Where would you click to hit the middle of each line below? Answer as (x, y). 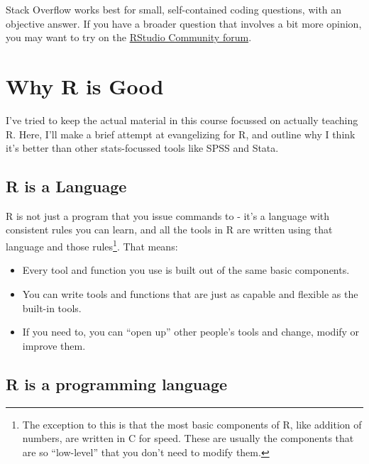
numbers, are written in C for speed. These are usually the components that (188, 438)
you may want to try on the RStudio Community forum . (129, 37)
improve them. (54, 345)
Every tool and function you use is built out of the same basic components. (186, 270)
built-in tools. (52, 308)
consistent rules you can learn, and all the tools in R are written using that (169, 230)
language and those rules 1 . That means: (92, 245)
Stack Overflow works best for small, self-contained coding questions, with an (174, 9)
